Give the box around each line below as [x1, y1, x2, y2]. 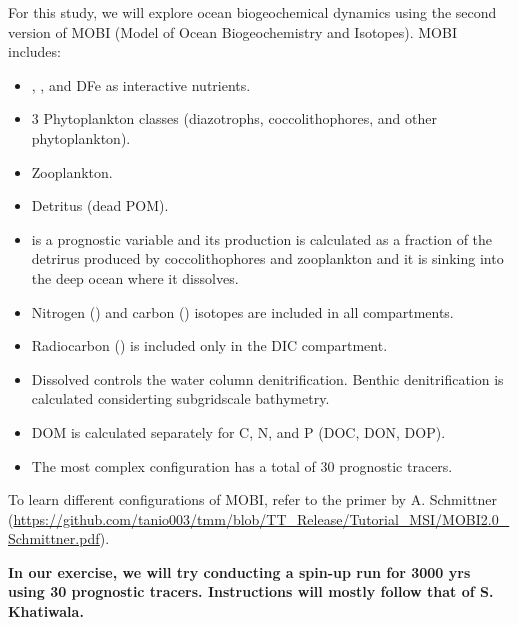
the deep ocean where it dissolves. [31, 267, 239, 288]
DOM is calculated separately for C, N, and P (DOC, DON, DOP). [31, 421, 446, 442]
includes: [8, 41, 61, 62]
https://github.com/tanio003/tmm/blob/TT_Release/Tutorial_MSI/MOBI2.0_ [13, 508, 510, 529]
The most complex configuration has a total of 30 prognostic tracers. [31, 455, 453, 476]
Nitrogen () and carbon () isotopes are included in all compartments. [31, 301, 454, 322]
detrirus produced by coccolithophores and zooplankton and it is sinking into [31, 248, 504, 269]
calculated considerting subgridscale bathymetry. [31, 388, 330, 409]
